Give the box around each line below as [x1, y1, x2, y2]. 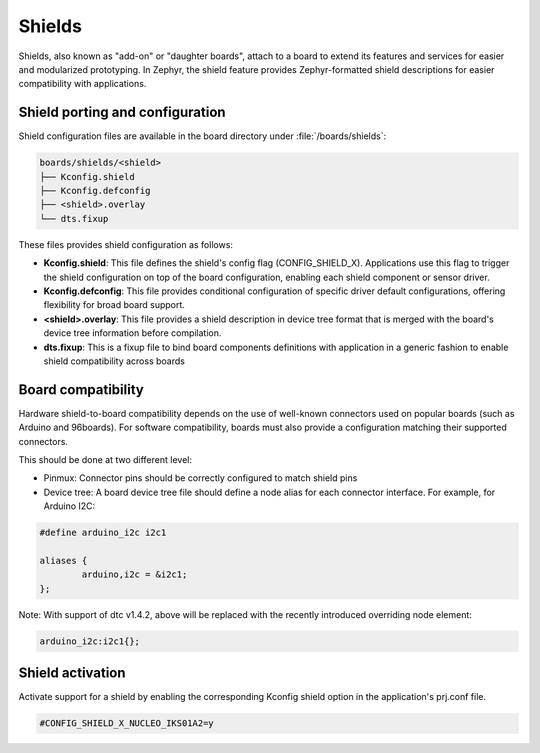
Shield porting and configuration [18, 104, 226, 121]
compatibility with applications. [18, 78, 147, 90]
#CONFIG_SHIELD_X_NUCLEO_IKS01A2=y [39, 718, 214, 729]
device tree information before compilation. [43, 327, 222, 339]
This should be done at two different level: [18, 453, 192, 465]
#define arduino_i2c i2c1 [39, 527, 167, 539]
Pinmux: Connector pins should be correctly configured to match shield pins [43, 472, 358, 484]
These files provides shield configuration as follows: [18, 238, 234, 250]
